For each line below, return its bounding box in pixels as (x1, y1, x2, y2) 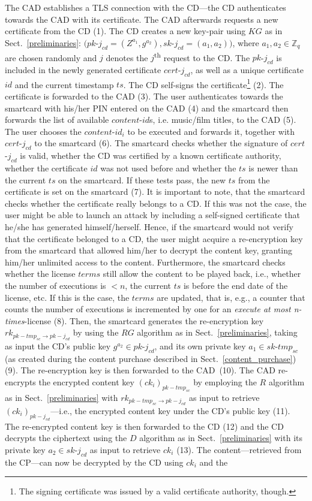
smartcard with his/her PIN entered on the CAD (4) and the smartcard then (5, 101, 289, 114)
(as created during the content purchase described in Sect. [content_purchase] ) (5, 352, 296, 364)
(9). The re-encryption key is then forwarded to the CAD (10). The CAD (5, 364, 275, 376)
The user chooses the (5, 125, 82, 137)
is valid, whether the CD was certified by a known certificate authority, (20, 149, 281, 162)
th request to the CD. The (154, 49, 250, 64)
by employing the (193, 375, 257, 388)
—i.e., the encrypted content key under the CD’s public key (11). (50, 404, 290, 417)
